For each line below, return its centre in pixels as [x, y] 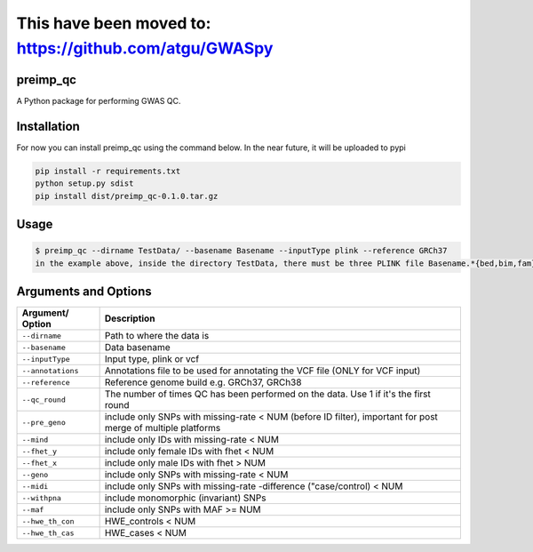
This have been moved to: [114, 23]
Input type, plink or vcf [152, 359]
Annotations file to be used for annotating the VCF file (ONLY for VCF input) [263, 371]
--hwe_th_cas [48, 533]
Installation [48, 126]
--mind [35, 440]
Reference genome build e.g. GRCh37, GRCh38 [203, 382]
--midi [35, 486]
